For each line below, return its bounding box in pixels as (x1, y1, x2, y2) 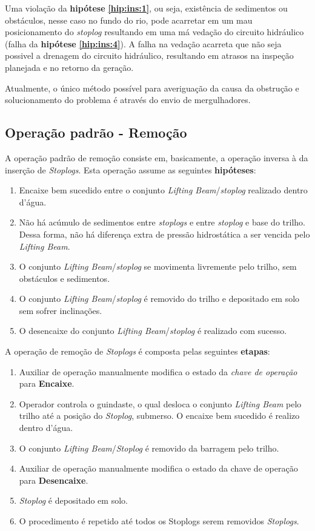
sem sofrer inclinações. (19, 304, 102, 316)
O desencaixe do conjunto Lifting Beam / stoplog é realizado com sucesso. (19, 324, 287, 337)
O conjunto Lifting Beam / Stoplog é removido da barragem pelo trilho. (19, 441, 279, 454)
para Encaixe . (19, 377, 75, 390)
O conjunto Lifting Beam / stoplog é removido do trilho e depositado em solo (19, 292, 300, 305)
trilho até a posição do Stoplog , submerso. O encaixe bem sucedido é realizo (19, 409, 300, 422)
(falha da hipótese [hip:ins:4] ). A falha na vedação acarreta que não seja (5, 37, 282, 50)
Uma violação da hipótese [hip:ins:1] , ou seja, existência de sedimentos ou (5, 2, 288, 14)
